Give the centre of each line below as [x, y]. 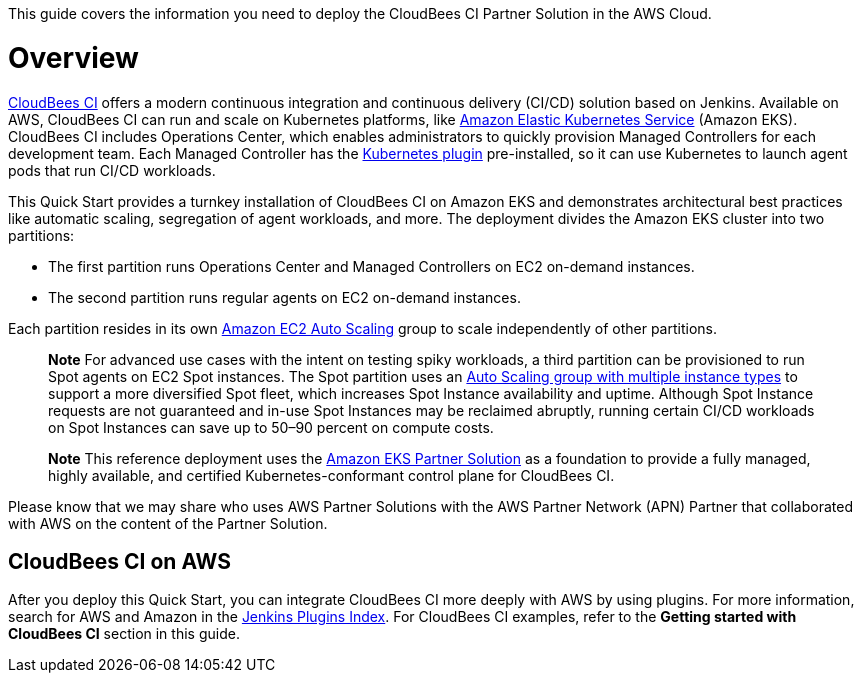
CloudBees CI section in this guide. [124, 634]
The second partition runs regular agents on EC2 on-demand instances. [284, 297]
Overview [73, 57]
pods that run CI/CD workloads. [112, 170]
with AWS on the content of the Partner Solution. [168, 523]
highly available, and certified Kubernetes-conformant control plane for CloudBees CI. [331, 475]
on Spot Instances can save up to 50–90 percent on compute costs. [271, 427]
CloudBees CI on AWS [119, 561]
